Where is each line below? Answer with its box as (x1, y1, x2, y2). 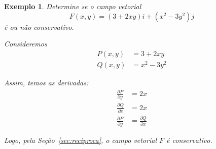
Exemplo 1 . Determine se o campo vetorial (4, 1, 141, 11)
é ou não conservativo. (4, 21, 74, 32)
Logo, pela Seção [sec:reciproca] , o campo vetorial (4, 134, 157, 145)
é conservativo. (166, 134, 212, 145)
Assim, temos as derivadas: (4, 77, 89, 87)
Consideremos (4, 38, 47, 49)
